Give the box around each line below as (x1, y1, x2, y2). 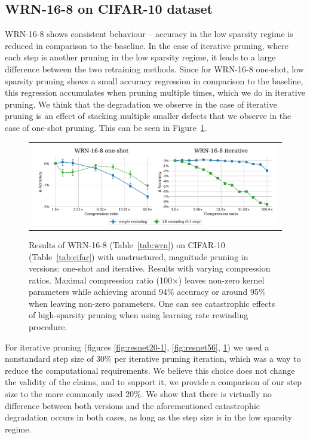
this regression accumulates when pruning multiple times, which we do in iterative (5, 86, 305, 99)
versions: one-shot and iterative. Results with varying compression (29, 262, 271, 275)
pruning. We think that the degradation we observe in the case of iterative (5, 97, 277, 110)
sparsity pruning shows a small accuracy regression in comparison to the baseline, (5, 74, 303, 87)
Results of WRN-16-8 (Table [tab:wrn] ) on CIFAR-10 (29, 238, 225, 251)
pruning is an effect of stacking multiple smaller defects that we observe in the (5, 109, 291, 122)
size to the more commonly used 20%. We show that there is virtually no (5, 388, 272, 400)
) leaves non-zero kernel (178, 273, 265, 286)
